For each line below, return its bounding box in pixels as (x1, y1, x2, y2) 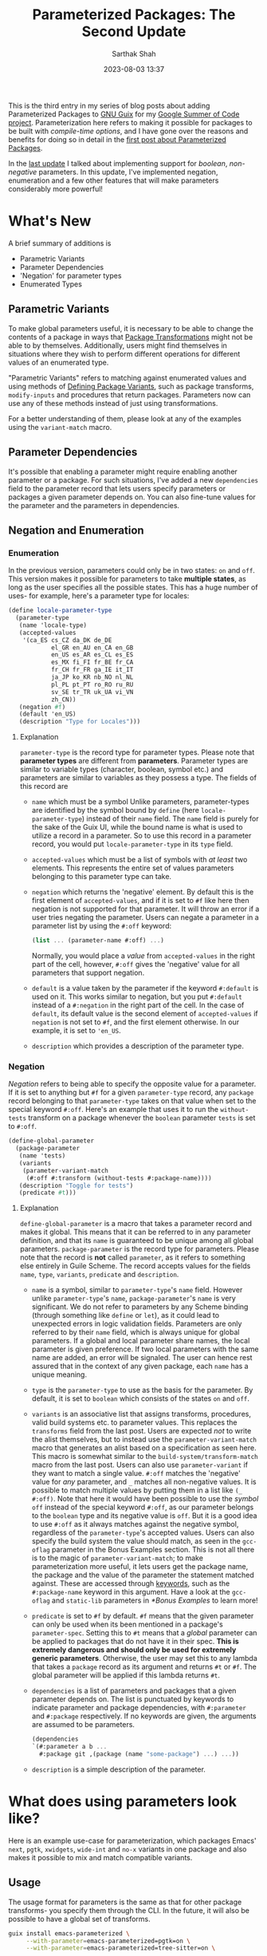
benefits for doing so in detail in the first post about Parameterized (8, 134, 227, 144)
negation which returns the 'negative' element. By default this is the (31, 887, 254, 897)
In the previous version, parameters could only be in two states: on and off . (8, 566, 255, 575)
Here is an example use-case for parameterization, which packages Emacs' (8, 1836, 257, 1845)
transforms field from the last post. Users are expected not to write (31, 1426, 252, 1436)
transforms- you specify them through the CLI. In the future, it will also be (8, 1905, 249, 1915)
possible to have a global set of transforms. (8, 1914, 151, 1923)
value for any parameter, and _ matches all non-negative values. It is (31, 1477, 257, 1487)
